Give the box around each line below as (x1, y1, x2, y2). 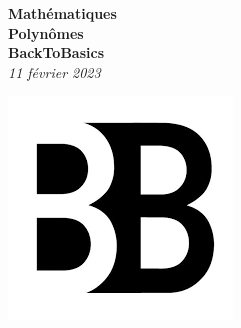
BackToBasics (8, 42, 104, 63)
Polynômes (8, 22, 84, 43)
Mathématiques (8, 3, 117, 23)
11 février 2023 (8, 61, 101, 82)
